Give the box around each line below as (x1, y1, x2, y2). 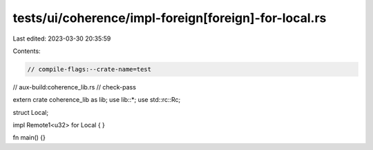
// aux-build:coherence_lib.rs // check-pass (12, 83, 136, 91)
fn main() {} (12, 133, 46, 142)
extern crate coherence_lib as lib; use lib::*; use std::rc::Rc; (12, 96, 181, 104)
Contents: (12, 47, 41, 55)
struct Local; (12, 108, 48, 116)
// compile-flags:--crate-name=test (27, 65, 152, 73)
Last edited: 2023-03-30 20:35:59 (12, 34, 111, 43)
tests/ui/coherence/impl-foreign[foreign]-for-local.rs (12, 10, 327, 25)
